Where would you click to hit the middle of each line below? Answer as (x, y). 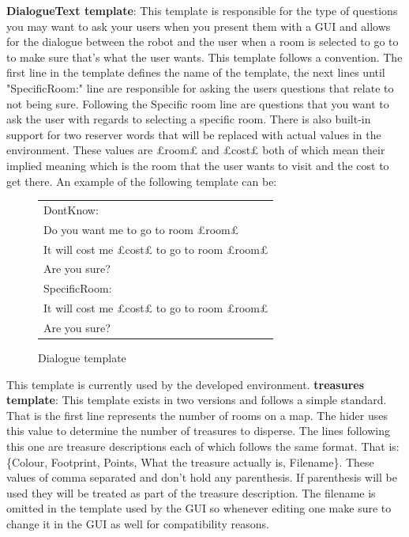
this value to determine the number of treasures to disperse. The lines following (198, 431)
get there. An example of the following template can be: (142, 181)
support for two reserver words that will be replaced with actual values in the (194, 134)
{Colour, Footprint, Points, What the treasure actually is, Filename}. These (190, 461)
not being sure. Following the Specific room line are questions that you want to (198, 103)
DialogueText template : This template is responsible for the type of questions (202, 10)
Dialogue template (82, 358)
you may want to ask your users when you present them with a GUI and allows (199, 26)
